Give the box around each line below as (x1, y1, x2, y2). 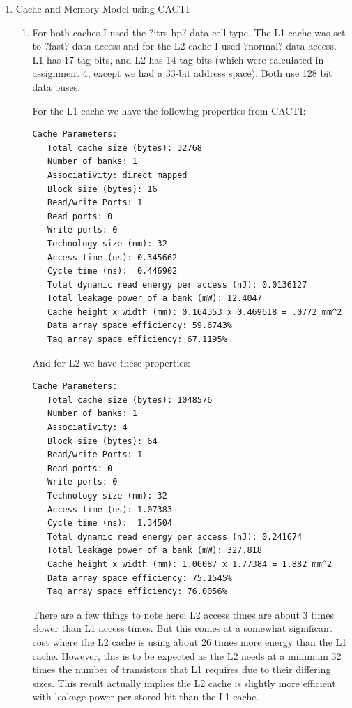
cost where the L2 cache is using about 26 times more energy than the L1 (32, 634, 347, 649)
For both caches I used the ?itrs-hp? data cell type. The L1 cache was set (32, 24, 346, 39)
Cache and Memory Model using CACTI (15, 1, 190, 15)
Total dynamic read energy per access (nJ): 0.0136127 (47, 279, 307, 290)
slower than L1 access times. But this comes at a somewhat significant (32, 621, 332, 635)
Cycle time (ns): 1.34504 (47, 518, 173, 529)
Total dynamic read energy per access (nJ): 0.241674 (47, 531, 303, 542)
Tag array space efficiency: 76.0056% (47, 587, 227, 597)
